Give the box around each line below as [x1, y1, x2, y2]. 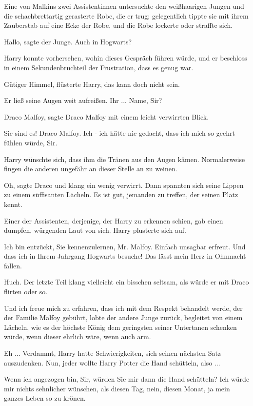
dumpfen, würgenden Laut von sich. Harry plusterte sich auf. [4, 225, 186, 235]
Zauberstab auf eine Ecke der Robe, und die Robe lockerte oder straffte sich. [4, 20, 233, 30]
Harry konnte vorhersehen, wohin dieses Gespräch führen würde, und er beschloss [4, 53, 247, 63]
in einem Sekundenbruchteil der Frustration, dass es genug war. [4, 62, 194, 72]
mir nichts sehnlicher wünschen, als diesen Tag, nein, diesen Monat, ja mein [4, 383, 230, 393]
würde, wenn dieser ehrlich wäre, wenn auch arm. [4, 331, 151, 342]
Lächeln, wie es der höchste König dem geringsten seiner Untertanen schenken [4, 322, 237, 332]
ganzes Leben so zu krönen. [4, 393, 86, 403]
